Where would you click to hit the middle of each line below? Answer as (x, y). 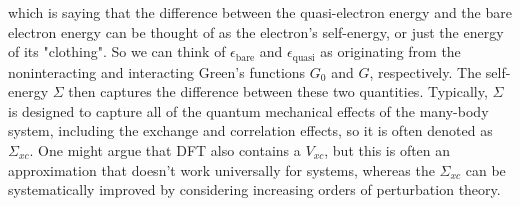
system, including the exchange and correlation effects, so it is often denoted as (250, 130)
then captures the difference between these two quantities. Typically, (278, 91)
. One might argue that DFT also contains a (165, 150)
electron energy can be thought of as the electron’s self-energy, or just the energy (256, 31)
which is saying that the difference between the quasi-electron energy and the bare (260, 12)
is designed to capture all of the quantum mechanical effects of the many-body (248, 110)
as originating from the (390, 51)
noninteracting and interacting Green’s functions (157, 71)
